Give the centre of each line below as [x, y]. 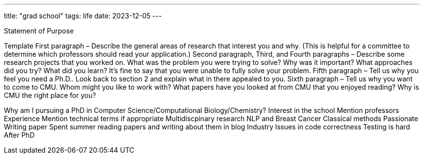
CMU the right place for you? [50, 95]
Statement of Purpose [39, 31]
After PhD [19, 135]
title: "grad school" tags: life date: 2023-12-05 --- [83, 16]
